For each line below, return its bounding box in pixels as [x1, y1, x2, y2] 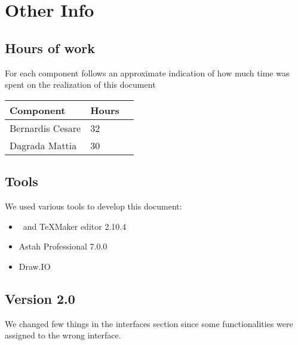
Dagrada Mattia [10, 138, 77, 152]
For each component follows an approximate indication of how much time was [5, 66, 290, 79]
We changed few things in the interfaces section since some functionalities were [5, 317, 293, 329]
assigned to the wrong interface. [5, 329, 121, 341]
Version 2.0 [5, 289, 75, 307]
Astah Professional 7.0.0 [19, 240, 107, 252]
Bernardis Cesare [10, 121, 81, 135]
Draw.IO [19, 260, 51, 272]
